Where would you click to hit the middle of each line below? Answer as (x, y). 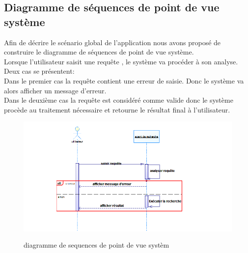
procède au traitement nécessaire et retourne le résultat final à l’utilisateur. (117, 109)
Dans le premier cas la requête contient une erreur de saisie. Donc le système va (124, 80)
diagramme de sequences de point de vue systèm (96, 245)
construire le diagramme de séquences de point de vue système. (99, 52)
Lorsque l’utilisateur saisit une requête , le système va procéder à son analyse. (121, 61)
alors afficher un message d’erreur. (55, 90)
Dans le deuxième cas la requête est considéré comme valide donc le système (119, 100)
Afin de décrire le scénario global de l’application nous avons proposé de (112, 42)
